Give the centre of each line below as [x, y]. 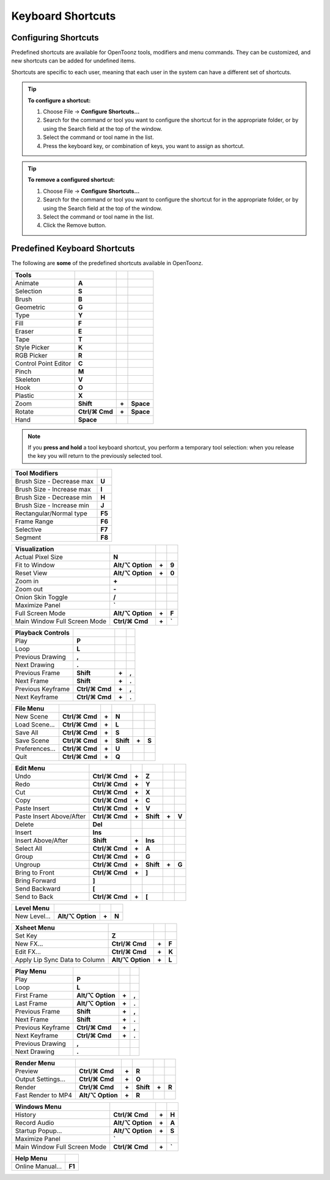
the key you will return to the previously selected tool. [95, 456]
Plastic [25, 395]
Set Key [26, 935]
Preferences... [35, 749]
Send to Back [34, 897]
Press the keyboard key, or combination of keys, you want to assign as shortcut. [144, 146]
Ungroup [28, 864]
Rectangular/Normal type [51, 513]
